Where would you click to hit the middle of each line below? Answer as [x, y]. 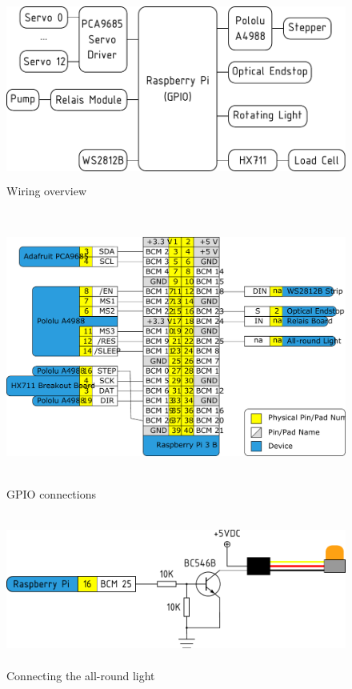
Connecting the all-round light [81, 675]
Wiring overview [47, 191]
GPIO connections [51, 493]
